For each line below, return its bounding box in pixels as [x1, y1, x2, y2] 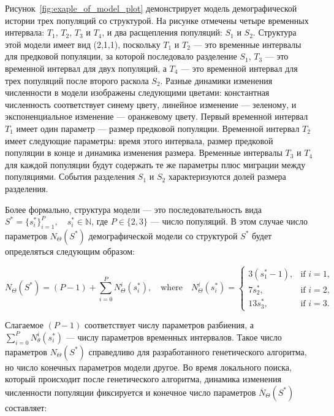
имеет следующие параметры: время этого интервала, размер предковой [5, 134, 273, 147]
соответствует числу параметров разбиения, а [84, 318, 254, 331]
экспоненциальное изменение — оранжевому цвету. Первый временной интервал [5, 110, 308, 123]
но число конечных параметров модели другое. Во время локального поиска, [5, 360, 292, 373]
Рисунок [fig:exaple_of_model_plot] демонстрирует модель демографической [5, 2, 297, 14]
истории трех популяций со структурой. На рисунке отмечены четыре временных [5, 13, 309, 26]
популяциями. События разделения [5, 170, 135, 183]
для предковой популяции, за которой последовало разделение [5, 50, 237, 63]
